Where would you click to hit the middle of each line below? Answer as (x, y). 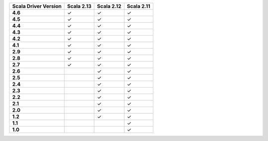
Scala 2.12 (109, 6)
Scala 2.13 (79, 6)
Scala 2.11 (138, 6)
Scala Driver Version (37, 6)
